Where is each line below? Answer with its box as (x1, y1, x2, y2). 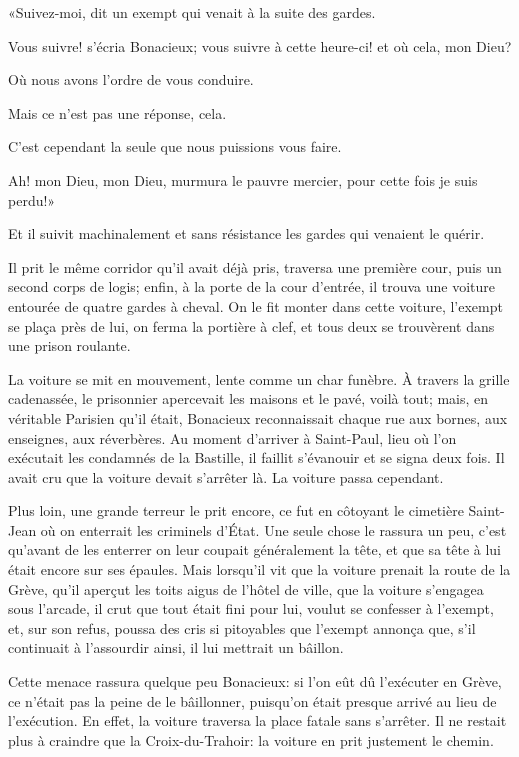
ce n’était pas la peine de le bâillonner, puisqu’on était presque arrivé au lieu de (8, 690, 497, 711)
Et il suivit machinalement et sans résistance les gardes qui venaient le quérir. (8, 223, 485, 244)
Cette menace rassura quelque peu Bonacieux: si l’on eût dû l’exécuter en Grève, (8, 671, 502, 692)
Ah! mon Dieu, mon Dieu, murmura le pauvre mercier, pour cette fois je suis (8, 169, 478, 190)
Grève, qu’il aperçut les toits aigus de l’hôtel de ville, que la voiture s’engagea (8, 578, 484, 599)
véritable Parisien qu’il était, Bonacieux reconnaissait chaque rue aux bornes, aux (8, 407, 508, 428)
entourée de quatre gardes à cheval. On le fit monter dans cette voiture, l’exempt (8, 295, 503, 316)
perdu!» (8, 189, 56, 210)
